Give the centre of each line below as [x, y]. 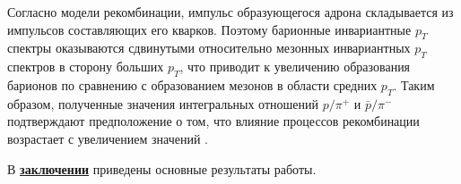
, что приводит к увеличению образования [295, 67]
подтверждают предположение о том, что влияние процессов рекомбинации [213, 121]
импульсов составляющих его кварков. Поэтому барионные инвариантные [209, 29]
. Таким [414, 84]
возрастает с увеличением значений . [108, 138]
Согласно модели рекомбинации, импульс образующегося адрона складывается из [230, 12]
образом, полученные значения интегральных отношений [163, 103]
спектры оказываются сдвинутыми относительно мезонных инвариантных [209, 48]
